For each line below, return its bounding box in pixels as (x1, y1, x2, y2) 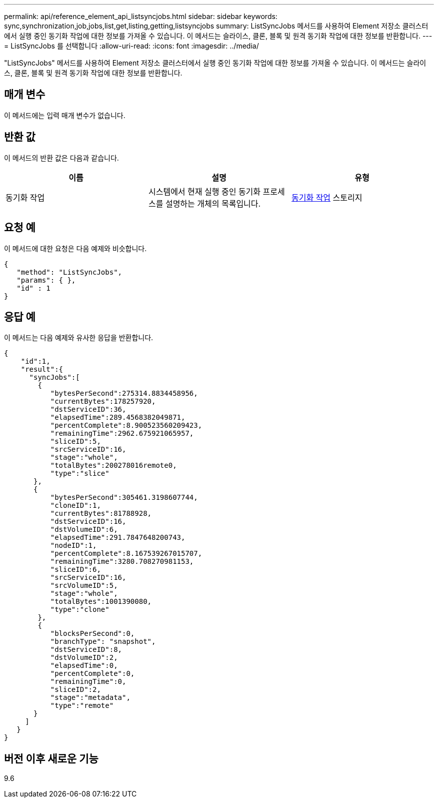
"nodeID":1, (50, 541, 97, 550)
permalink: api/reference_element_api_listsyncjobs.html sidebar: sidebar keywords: (4, 12, 277, 21)
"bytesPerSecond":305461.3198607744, (50, 493, 198, 502)
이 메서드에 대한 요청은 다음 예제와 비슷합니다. (4, 244, 147, 253)
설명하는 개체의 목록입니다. (165, 198, 261, 209)
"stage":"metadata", (50, 693, 130, 702)
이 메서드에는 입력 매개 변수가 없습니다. (4, 111, 125, 120)
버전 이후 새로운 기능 (4, 752, 98, 765)
